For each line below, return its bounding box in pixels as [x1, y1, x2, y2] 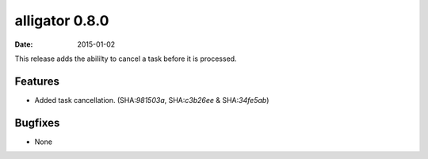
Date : [14, 40, 33, 49]
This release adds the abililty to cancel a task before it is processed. [14, 54, 237, 63]
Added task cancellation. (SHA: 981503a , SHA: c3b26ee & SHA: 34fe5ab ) [34, 95, 269, 104]
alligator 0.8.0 [14, 12, 109, 29]
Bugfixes [14, 115, 60, 130]
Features [14, 74, 59, 88]
